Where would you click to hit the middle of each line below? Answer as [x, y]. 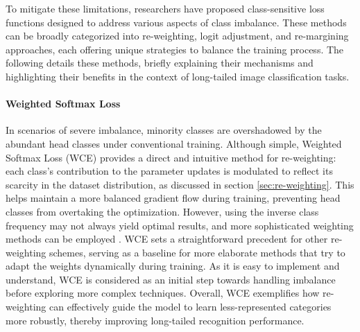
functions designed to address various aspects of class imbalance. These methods [176, 22]
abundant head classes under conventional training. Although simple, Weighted [174, 143]
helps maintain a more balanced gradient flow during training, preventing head [173, 198]
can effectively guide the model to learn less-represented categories [190, 307]
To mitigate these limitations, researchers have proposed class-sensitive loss [165, 8]
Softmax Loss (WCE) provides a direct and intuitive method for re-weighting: [171, 157]
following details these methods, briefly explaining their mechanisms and [160, 63]
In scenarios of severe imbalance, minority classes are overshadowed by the [164, 130]
